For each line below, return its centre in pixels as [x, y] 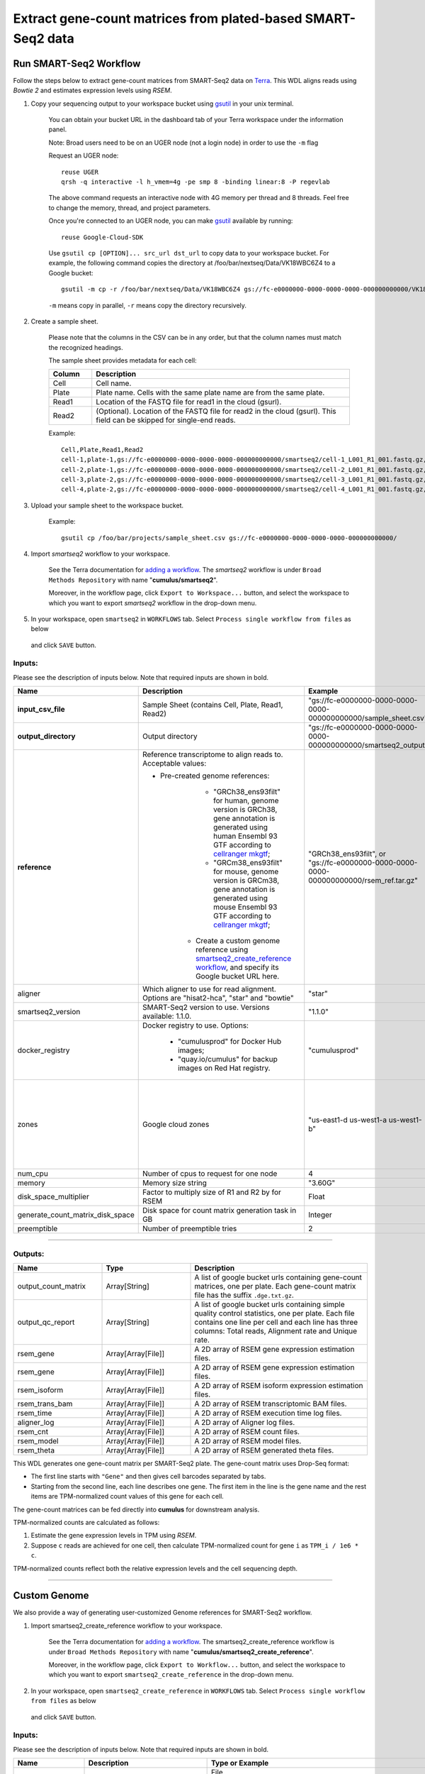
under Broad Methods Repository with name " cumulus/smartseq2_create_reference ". [181, 1652]
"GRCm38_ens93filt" [248, 863]
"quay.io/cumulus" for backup [227, 1059]
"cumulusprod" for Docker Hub [229, 1042]
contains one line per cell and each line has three [276, 1322]
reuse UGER [80, 172]
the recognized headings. [86, 347]
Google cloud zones [176, 1125]
